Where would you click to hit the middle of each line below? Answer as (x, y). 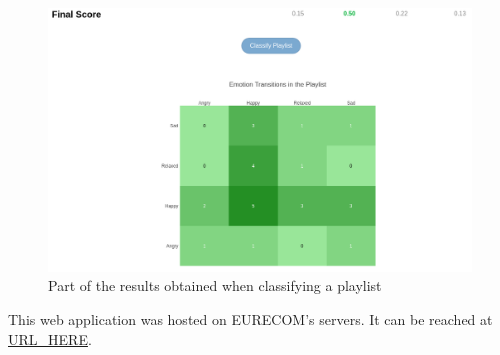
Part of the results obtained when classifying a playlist (215, 285)
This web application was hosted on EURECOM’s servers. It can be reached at (250, 318)
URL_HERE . (50, 338)
